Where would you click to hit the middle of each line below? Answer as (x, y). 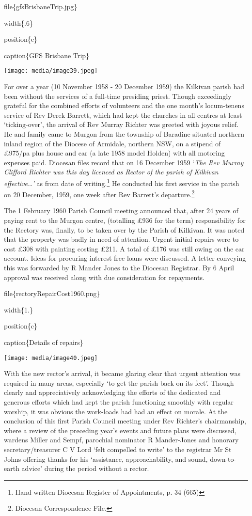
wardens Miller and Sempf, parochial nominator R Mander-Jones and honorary (121, 440)
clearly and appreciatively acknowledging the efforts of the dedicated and (112, 392)
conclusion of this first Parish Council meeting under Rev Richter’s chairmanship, (125, 421)
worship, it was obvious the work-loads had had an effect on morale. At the (116, 411)
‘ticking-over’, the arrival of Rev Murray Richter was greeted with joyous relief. (121, 124)
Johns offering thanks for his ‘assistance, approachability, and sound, (106, 459)
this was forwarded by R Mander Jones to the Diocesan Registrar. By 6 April (119, 268)
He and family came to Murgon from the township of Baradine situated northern (124, 134)
